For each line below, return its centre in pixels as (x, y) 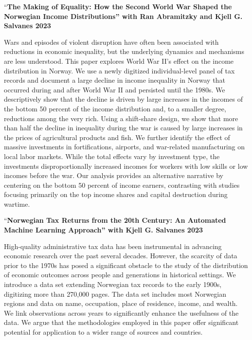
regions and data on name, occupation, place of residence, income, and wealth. (121, 303)
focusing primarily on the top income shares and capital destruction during (116, 194)
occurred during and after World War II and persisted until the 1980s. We (115, 89)
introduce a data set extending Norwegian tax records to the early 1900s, (113, 284)
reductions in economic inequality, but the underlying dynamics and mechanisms (124, 51)
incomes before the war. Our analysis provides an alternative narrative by (114, 175)
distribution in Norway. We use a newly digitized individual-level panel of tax (119, 70)
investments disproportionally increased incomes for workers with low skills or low (126, 166)
